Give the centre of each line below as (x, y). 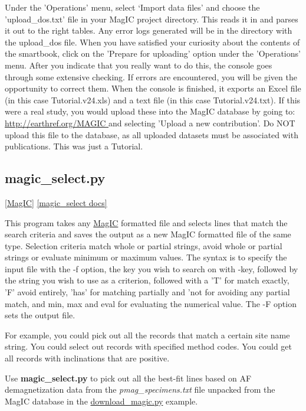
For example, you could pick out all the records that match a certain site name (147, 335)
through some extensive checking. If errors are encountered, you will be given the (151, 76)
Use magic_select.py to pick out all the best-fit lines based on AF (128, 378)
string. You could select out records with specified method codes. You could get (148, 346)
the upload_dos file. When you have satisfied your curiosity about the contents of (152, 42)
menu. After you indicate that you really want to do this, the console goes (139, 65)
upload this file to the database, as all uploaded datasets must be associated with (152, 134)
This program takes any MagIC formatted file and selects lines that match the (146, 222)
